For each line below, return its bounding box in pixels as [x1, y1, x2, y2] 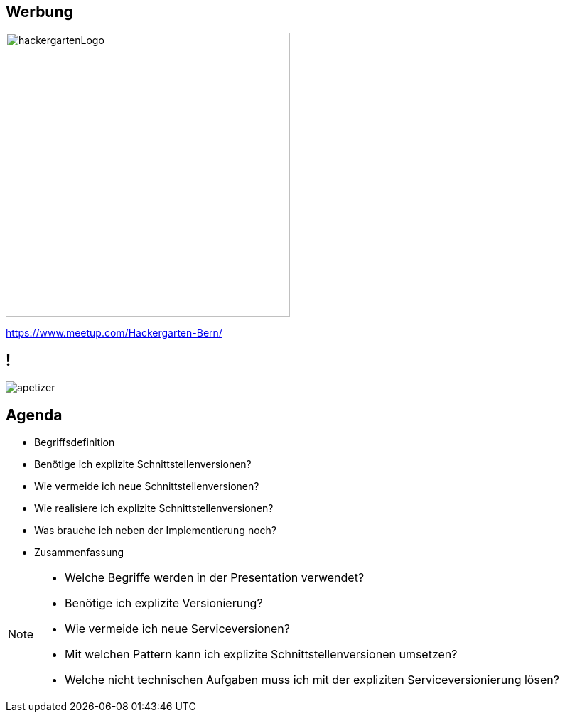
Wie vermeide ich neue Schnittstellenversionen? [34, 480, 259, 493]
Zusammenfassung [34, 546, 124, 559]
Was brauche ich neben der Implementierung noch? [34, 524, 276, 537]
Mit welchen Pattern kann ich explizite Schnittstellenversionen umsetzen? [65, 647, 458, 662]
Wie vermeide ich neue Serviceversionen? [65, 621, 290, 636]
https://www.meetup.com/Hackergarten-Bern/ [6, 327, 222, 339]
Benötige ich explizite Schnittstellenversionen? [34, 458, 252, 471]
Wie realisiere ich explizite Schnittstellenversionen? [34, 502, 274, 515]
